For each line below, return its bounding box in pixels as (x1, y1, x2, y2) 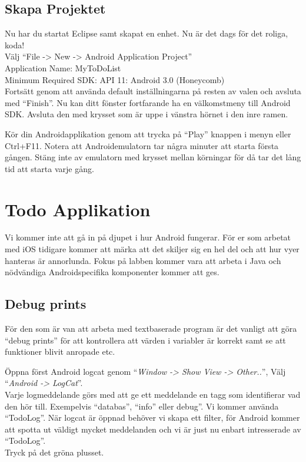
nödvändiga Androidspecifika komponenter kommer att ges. (5, 266, 219, 278)
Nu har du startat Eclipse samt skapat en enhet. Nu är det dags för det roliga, (5, 27, 288, 39)
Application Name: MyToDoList (5, 61, 121, 74)
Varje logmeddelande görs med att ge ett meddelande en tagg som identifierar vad (5, 388, 301, 400)
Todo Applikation (5, 197, 151, 221)
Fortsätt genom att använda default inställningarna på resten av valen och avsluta (5, 85, 301, 97)
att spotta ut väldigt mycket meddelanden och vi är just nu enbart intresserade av (5, 423, 301, 435)
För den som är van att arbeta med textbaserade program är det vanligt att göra (5, 322, 297, 335)
